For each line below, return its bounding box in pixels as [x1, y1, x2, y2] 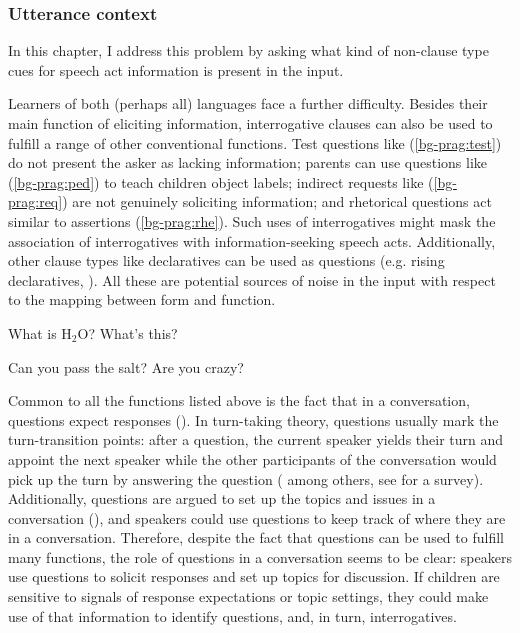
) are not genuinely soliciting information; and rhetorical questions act [62, 191, 492, 212]
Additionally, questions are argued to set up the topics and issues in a [8, 488, 436, 509]
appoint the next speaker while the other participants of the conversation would [8, 448, 497, 469]
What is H [8, 322, 72, 343]
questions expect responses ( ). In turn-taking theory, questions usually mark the [8, 409, 499, 430]
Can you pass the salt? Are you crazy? [8, 356, 244, 377]
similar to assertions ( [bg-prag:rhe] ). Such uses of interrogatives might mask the [8, 210, 496, 231]
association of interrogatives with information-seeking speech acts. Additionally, [8, 230, 496, 251]
